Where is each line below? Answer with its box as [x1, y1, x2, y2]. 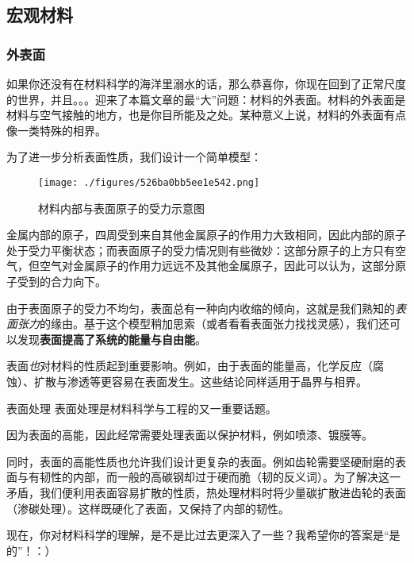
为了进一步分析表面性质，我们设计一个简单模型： [6, 148, 262, 165]
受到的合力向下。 [17, 273, 106, 289]
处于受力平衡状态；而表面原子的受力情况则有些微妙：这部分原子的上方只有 [6, 241, 395, 258]
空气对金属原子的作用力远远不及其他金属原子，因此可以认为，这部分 [39, 257, 395, 274]
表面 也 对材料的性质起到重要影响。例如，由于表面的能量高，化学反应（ [6, 357, 373, 374]
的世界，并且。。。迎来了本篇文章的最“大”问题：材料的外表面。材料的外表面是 [6, 91, 406, 107]
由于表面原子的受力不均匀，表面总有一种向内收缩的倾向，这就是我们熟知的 [6, 299, 395, 316]
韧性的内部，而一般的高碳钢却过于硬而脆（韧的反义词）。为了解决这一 [39, 469, 401, 485]
